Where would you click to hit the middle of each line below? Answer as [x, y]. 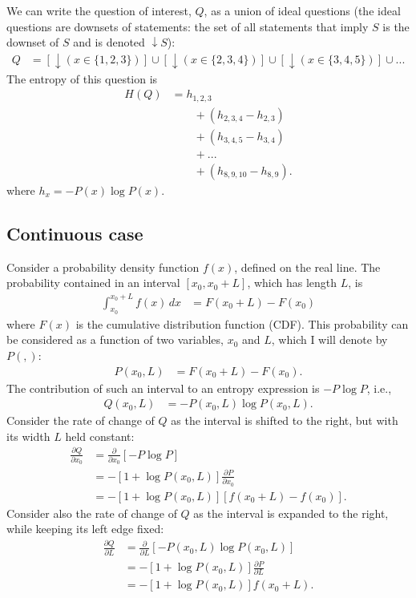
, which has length [292, 283]
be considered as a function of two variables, [115, 339]
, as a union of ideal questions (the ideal [302, 10]
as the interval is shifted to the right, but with [285, 420]
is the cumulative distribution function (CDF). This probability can [242, 323]
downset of [33, 42]
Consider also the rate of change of [92, 513]
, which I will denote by [329, 339]
